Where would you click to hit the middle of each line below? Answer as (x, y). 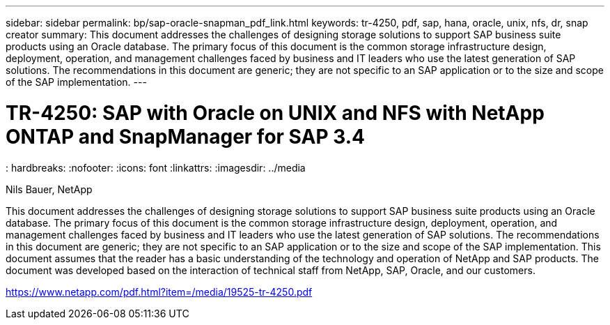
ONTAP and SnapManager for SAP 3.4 (185, 136)
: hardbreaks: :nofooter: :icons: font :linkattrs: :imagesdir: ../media (156, 167)
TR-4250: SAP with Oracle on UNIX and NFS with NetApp (275, 113)
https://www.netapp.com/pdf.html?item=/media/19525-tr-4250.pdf (159, 292)
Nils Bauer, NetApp (49, 189)
